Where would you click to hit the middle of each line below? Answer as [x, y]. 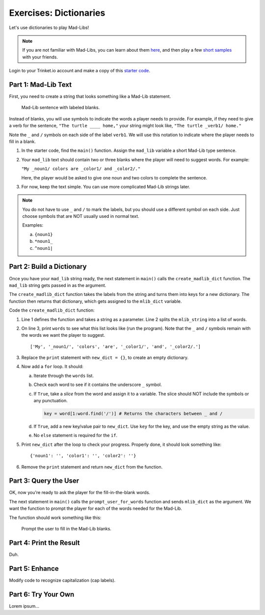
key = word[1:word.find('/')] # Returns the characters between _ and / [133, 414]
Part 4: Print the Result [44, 542]
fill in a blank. [23, 141]
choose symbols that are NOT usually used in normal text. [81, 216]
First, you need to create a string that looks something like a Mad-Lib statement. [90, 96]
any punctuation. [51, 401]
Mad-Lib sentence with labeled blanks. [61, 108]
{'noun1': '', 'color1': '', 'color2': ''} [83, 456]
